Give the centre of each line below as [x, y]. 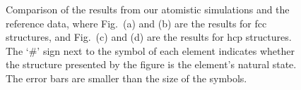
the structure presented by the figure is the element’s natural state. [151, 64]
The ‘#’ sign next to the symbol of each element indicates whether [150, 50]
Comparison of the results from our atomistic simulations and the [148, 9]
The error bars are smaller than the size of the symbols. [126, 78]
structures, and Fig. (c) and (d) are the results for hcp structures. [149, 37]
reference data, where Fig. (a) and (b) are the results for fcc [136, 23]
